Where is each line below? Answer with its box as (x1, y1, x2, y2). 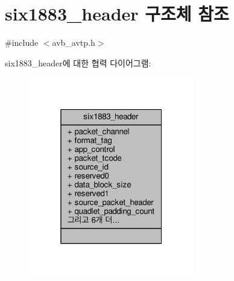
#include (5, 36, 39, 49)
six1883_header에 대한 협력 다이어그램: (5, 56, 151, 69)
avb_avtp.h (52, 36, 95, 49)
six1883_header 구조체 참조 (5, 1, 229, 26)
